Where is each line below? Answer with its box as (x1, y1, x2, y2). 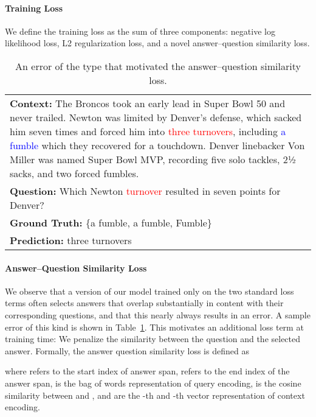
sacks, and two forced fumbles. (10, 166, 139, 180)
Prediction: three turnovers (10, 233, 132, 247)
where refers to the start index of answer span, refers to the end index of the (5, 365, 290, 377)
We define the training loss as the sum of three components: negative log (5, 24, 275, 37)
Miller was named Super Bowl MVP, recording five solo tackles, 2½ (10, 152, 296, 166)
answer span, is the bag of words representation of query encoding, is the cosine (5, 376, 301, 389)
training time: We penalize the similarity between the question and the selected (5, 332, 301, 345)
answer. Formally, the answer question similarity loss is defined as (5, 344, 249, 357)
